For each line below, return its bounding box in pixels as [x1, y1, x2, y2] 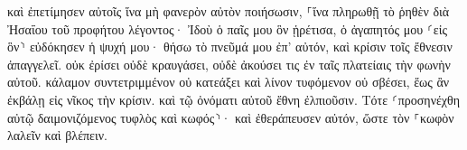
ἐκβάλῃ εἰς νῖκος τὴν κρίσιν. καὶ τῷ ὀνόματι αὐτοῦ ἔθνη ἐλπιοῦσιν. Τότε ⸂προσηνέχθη [7, 89, 461, 108]
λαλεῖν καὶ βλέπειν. [7, 126, 107, 145]
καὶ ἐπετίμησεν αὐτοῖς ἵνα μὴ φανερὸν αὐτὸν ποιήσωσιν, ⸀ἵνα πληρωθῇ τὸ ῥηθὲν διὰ [7, 2, 450, 20]
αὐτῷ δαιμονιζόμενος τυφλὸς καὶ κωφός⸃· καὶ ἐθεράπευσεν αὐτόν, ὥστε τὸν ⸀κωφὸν [7, 108, 454, 127]
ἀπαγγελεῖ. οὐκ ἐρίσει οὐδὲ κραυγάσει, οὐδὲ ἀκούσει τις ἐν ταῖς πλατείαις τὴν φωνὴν [7, 54, 451, 73]
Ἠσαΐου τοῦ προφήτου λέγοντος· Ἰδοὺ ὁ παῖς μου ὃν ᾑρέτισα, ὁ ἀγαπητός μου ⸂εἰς [7, 19, 448, 38]
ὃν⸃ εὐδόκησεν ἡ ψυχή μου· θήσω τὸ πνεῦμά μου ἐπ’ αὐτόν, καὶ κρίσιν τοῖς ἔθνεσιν [7, 37, 453, 56]
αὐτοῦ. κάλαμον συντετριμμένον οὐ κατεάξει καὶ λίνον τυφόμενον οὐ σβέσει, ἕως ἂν [7, 72, 450, 91]
